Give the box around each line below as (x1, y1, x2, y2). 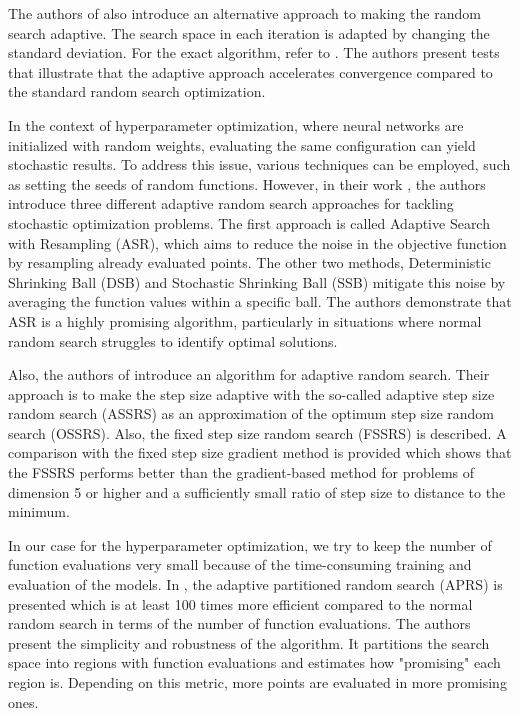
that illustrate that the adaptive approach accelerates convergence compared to (8, 61, 493, 82)
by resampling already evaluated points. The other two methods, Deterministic (8, 252, 491, 273)
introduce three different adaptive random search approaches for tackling (8, 193, 454, 214)
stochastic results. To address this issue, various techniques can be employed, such (8, 154, 511, 175)
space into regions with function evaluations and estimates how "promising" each (8, 652, 501, 673)
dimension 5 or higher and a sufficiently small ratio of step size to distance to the (8, 481, 506, 502)
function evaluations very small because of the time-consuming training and (8, 554, 472, 575)
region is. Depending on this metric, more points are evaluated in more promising (8, 672, 507, 692)
